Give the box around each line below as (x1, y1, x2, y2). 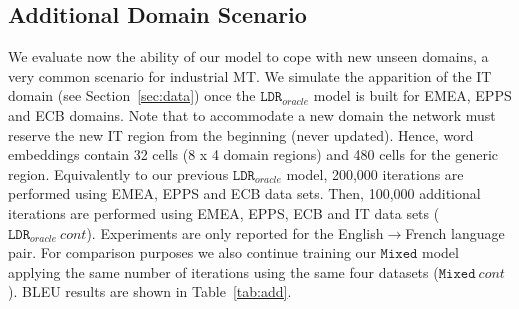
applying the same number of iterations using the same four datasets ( (8, 261, 439, 282)
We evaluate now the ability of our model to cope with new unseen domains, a (8, 46, 489, 67)
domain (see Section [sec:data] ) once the (8, 85, 256, 106)
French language (405, 222, 505, 243)
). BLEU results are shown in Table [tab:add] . (8, 281, 292, 302)
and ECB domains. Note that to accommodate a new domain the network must (8, 104, 496, 125)
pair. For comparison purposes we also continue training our (8, 242, 376, 263)
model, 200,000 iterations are (286, 163, 464, 184)
